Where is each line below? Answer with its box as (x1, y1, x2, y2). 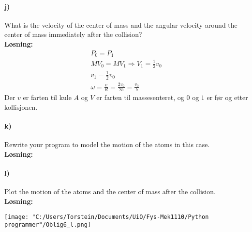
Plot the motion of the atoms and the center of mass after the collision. (4, 186, 216, 197)
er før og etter (207, 92, 248, 102)
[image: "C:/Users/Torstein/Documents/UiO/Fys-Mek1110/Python (4, 213, 209, 220)
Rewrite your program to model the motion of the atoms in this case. (4, 139, 210, 149)
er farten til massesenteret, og (96, 92, 184, 102)
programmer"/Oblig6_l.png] (4, 221, 91, 229)
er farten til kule (23, 92, 72, 102)
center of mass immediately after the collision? (4, 29, 142, 39)
